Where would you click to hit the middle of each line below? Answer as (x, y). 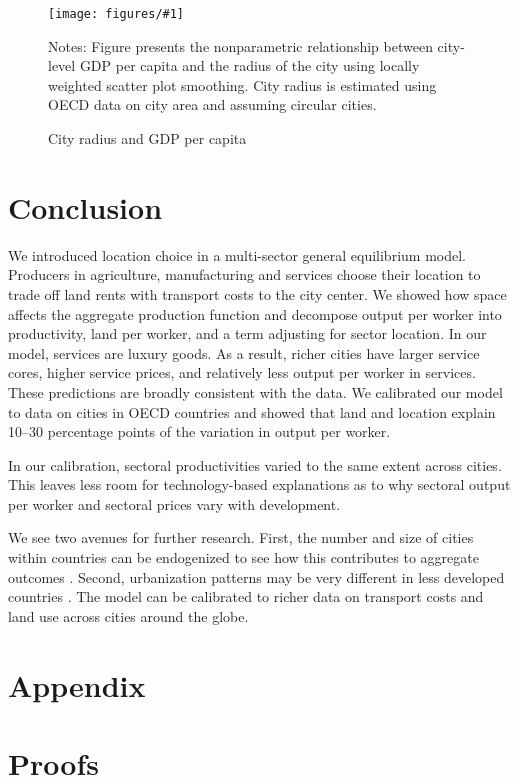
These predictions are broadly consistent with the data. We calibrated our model (255, 391)
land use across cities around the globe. (128, 615)
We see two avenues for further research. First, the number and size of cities (241, 537)
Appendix (77, 684)
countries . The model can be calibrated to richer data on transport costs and (246, 596)
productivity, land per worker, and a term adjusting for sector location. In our (247, 333)
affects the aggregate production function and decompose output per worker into (255, 313)
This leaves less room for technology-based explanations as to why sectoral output (259, 484)
